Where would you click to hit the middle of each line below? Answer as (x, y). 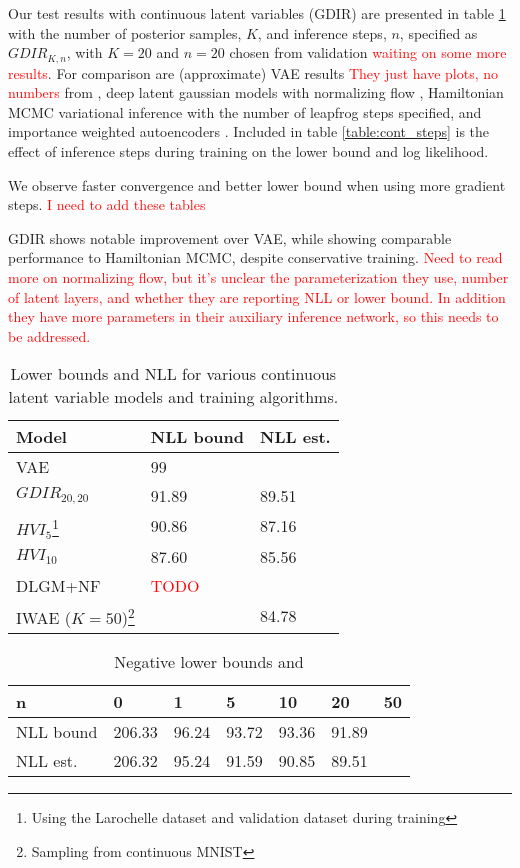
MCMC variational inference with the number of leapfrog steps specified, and (245, 111)
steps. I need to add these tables (107, 204)
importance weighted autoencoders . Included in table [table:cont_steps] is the (249, 131)
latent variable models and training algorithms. (173, 397)
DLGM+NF (58, 585)
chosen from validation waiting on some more (368, 52)
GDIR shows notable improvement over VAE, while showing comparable (230, 237)
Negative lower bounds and (209, 661)
